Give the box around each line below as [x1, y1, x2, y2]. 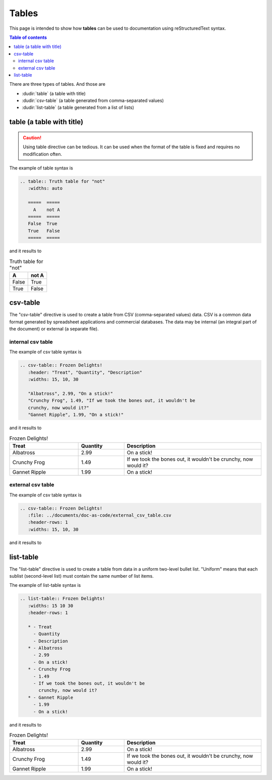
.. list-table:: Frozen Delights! [20, 596, 105, 601]
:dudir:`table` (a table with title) [22, 90, 86, 96]
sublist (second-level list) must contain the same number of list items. [9, 573, 154, 579]
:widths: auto [28, 186, 63, 191]
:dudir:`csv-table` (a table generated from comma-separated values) [22, 97, 164, 103]
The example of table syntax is [9, 165, 73, 171]
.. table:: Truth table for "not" [20, 179, 105, 184]
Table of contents [9, 34, 47, 40]
